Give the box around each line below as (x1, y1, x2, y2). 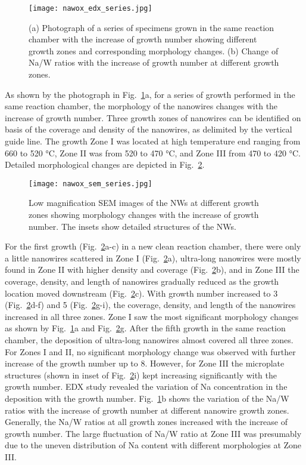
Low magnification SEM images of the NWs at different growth (29, 196, 259, 209)
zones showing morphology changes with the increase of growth (29, 208, 259, 221)
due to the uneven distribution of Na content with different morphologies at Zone (5, 439, 302, 451)
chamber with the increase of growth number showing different (29, 33, 257, 45)
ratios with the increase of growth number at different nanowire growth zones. (5, 404, 289, 416)
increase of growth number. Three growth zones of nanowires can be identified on (5, 111, 301, 124)
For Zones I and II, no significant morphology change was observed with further (5, 345, 296, 358)
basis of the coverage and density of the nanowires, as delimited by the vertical (5, 123, 292, 136)
